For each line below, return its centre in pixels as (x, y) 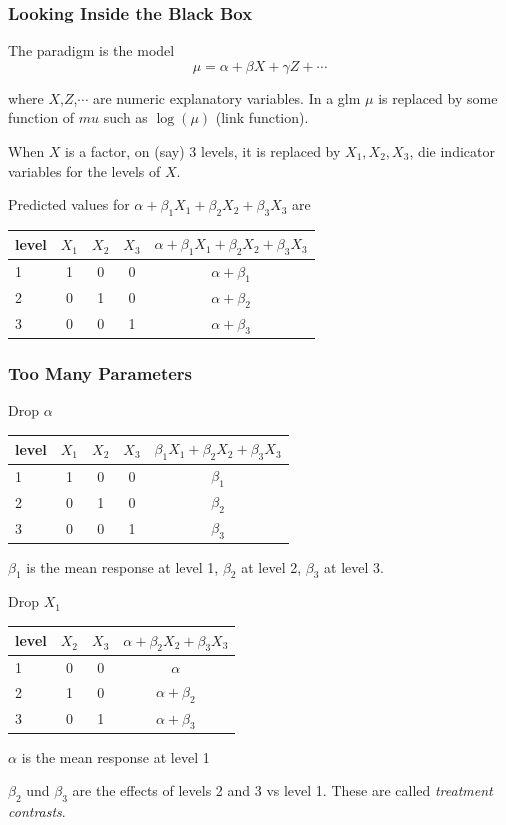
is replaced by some (438, 97)
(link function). (262, 117)
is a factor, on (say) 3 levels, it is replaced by (203, 151)
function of (41, 117)
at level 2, (271, 566)
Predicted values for (69, 204)
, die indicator (452, 151)
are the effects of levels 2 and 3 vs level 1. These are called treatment (282, 790)
